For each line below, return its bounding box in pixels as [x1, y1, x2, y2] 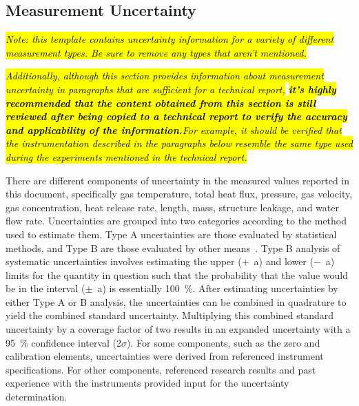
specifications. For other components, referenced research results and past [6, 362, 316, 376]
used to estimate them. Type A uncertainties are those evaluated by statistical [6, 226, 337, 241]
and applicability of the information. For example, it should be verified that [6, 122, 342, 137]
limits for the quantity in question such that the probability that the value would [6, 267, 348, 282]
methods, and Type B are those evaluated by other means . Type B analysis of [6, 240, 340, 255]
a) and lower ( [254, 254, 314, 269]
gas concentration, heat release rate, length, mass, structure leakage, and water [6, 200, 339, 214]
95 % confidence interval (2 [6, 335, 122, 349]
